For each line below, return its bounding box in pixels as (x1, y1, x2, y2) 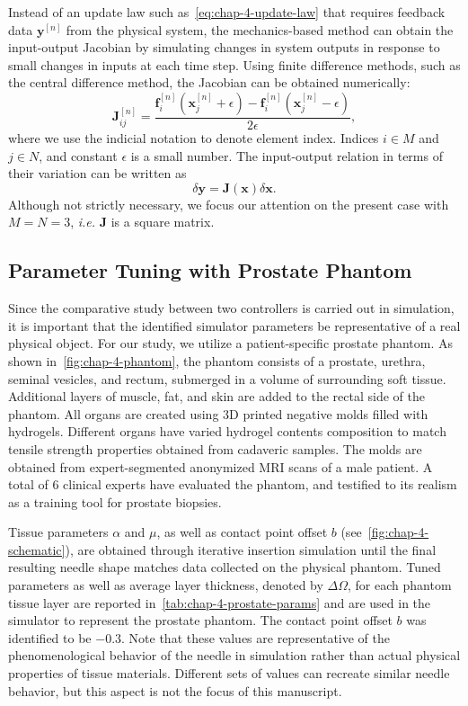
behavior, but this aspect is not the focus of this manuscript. (8, 681, 342, 700)
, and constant (39, 146, 118, 165)
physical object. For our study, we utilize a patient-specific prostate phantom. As (8, 334, 453, 353)
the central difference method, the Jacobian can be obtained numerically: (8, 73, 411, 92)
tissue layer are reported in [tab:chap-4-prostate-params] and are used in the (8, 593, 431, 612)
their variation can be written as (8, 164, 187, 183)
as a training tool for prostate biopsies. (8, 492, 222, 511)
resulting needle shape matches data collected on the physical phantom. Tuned (8, 558, 441, 576)
